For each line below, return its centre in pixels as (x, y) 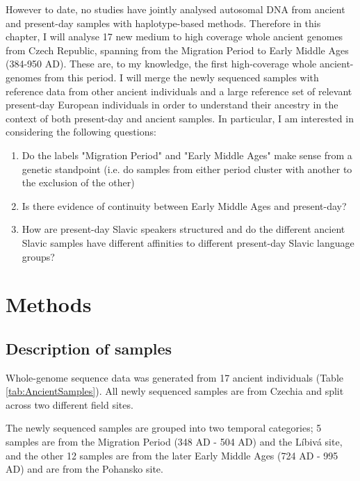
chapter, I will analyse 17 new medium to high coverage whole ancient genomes (174, 36)
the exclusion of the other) (78, 182)
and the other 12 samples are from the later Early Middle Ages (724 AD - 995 (172, 455)
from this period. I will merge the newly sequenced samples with (182, 77)
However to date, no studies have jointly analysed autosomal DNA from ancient (175, 9)
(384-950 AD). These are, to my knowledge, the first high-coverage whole (161, 64)
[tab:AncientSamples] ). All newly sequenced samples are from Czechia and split (175, 391)
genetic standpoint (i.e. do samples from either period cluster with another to (187, 169)
